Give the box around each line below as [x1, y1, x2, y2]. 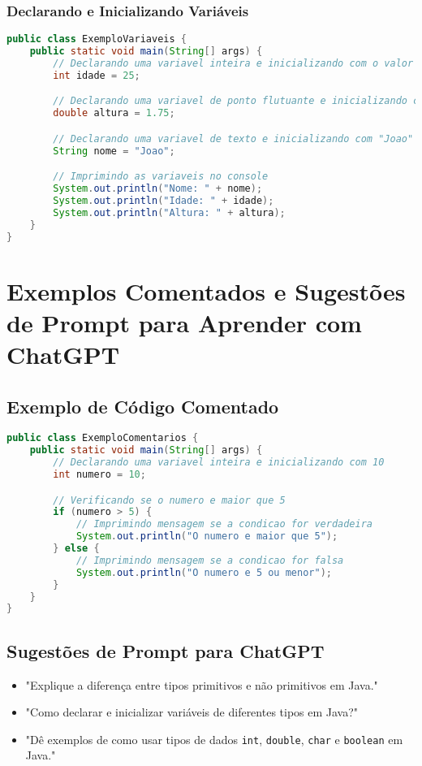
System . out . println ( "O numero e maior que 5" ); [75, 530, 338, 543]
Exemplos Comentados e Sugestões [6, 274, 406, 307]
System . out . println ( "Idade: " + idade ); [53, 194, 274, 206]
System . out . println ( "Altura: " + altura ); [53, 206, 286, 219]
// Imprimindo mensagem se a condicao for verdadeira [75, 518, 373, 530]
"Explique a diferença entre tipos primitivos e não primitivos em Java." [25, 676, 378, 693]
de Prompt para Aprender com [6, 305, 362, 339]
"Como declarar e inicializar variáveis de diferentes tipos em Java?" [25, 703, 359, 721]
